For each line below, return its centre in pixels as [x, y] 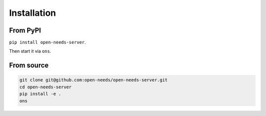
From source [29, 65]
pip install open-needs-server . [48, 42]
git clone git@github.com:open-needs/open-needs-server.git [94, 80]
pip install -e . [40, 94]
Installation [33, 13]
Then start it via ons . [30, 51]
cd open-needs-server [46, 87]
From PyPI [25, 30]
